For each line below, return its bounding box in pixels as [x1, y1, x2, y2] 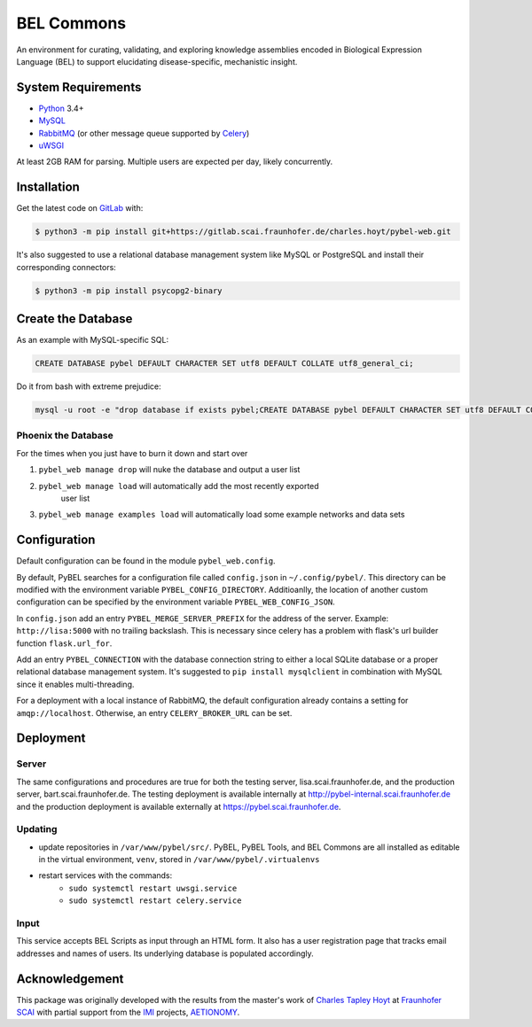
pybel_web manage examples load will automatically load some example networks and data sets [38, 510, 405, 520]
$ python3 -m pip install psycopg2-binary [35, 285, 223, 296]
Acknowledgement [16, 971, 124, 986]
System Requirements [16, 80, 142, 95]
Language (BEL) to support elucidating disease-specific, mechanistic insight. [16, 56, 298, 66]
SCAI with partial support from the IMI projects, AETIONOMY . [16, 1007, 240, 1018]
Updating [16, 823, 58, 836]
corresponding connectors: [16, 261, 117, 272]
